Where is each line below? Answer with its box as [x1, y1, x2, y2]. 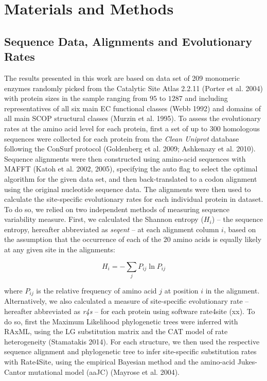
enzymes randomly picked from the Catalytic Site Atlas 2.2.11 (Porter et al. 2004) [4, 82, 263, 93]
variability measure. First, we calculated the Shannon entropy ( [4, 214, 204, 224]
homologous [223, 123, 260, 133]
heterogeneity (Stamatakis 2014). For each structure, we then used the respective [4, 336, 260, 347]
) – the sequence [211, 214, 263, 224]
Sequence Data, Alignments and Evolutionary [4, 33, 252, 49]
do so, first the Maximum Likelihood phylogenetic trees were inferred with [4, 316, 238, 326]
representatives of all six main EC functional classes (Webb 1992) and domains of [4, 102, 261, 113]
